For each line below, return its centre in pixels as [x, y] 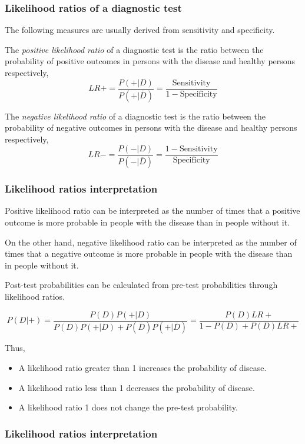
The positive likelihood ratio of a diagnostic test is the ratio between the [134, 49]
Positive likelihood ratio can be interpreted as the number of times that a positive [152, 211]
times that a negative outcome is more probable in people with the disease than [149, 254]
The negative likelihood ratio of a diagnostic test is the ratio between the [135, 116]
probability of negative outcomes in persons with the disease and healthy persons [151, 127]
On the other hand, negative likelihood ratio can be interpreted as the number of [151, 242]
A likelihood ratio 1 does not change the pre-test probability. [128, 407]
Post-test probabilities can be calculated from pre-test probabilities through [141, 285]
